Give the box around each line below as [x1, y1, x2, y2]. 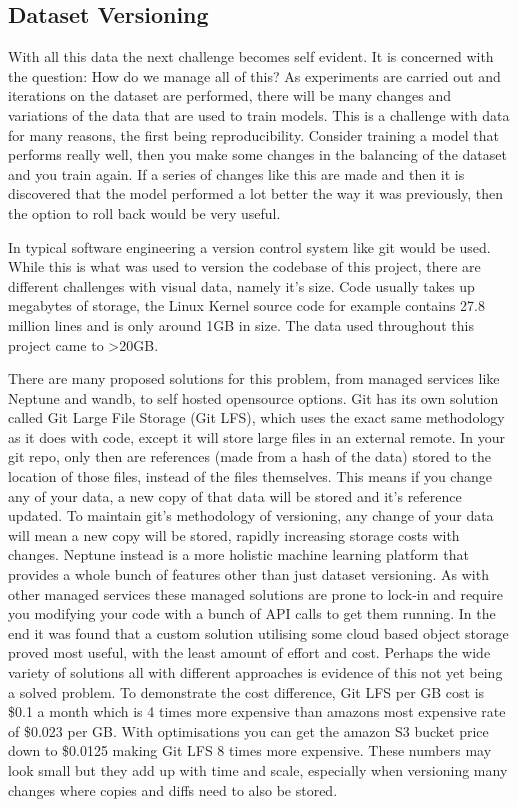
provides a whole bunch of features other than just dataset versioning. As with [8, 564, 489, 585]
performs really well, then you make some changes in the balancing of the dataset [8, 144, 507, 165]
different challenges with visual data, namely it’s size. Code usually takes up [8, 275, 475, 296]
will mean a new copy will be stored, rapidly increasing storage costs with [8, 524, 460, 545]
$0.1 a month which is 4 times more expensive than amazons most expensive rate [8, 701, 506, 722]
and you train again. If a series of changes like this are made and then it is [8, 163, 465, 184]
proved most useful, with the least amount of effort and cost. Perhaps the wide [8, 642, 491, 663]
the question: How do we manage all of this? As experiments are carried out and [8, 65, 501, 86]
